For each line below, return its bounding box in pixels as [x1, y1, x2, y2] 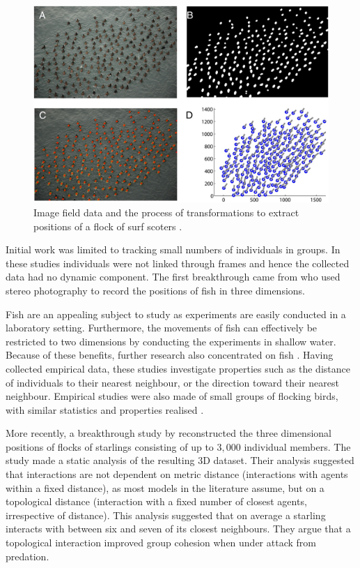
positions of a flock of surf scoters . [33, 218, 182, 233]
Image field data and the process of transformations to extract [33, 204, 299, 219]
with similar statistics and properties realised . [6, 402, 204, 417]
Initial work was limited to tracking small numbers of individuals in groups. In [6, 242, 341, 257]
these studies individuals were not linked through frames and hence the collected [6, 255, 350, 270]
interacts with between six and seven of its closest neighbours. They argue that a [6, 521, 351, 536]
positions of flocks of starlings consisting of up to [6, 439, 214, 454]
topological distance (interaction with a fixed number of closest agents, [6, 494, 307, 509]
